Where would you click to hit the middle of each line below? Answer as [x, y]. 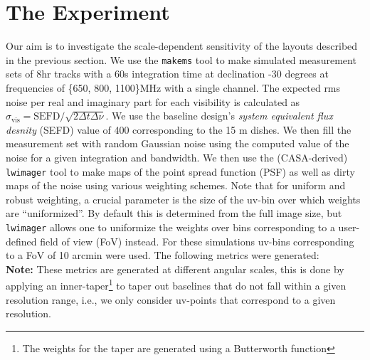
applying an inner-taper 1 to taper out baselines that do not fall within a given [176, 285]
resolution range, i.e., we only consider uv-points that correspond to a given [171, 299]
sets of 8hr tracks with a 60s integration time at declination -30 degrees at [167, 74]
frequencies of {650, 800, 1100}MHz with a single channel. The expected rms [173, 87]
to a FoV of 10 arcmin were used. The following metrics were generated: [163, 255]
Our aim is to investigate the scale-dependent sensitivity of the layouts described [182, 46]
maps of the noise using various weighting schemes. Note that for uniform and [176, 185]
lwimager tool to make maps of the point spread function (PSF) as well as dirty [180, 171]
